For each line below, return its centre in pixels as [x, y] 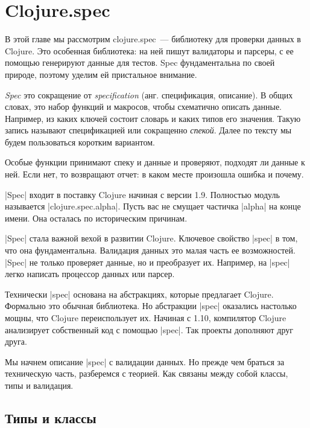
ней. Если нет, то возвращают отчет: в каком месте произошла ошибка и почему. [154, 174]
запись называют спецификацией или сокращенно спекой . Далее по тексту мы [148, 130]
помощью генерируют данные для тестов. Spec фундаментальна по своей [140, 62]
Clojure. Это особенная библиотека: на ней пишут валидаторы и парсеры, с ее [149, 50]
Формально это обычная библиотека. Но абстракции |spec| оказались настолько [151, 306]
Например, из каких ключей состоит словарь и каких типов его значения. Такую [153, 118]
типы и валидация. [39, 385]
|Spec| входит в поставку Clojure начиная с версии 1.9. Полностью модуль [142, 194]
